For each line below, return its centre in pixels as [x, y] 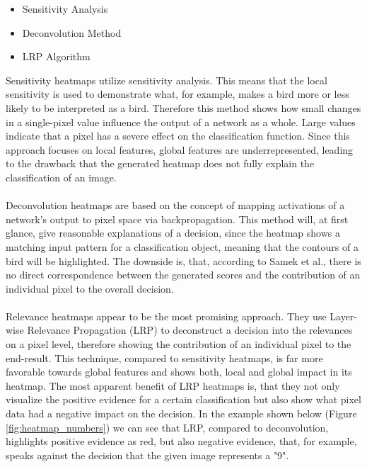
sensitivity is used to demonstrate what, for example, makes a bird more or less [177, 94]
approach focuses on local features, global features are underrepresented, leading [180, 149]
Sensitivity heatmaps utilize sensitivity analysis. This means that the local [167, 80]
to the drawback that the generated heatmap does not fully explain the [160, 163]
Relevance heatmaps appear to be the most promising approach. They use [166, 316]
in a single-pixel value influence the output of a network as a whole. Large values [181, 122]
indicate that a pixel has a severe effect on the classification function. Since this [178, 136]
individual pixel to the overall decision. [90, 288]
